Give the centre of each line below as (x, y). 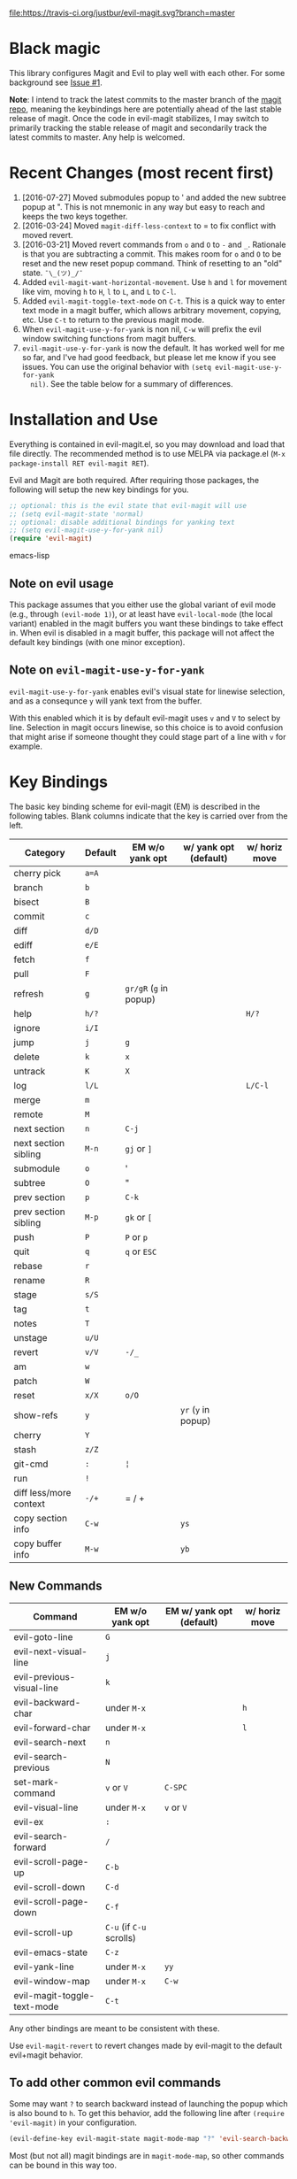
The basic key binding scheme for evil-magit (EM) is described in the (135, 806)
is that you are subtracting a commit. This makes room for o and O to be (152, 254)
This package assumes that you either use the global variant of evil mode (143, 604)
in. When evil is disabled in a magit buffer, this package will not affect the (142, 633)
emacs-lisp (30, 556)
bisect (27, 902)
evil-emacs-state (51, 1952)
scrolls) (121, 1937)
